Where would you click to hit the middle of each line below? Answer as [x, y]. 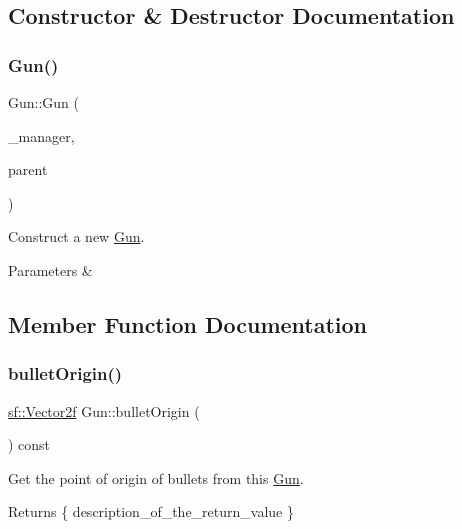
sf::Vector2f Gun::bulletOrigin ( [104, 410]
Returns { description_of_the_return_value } [151, 511]
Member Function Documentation [188, 323]
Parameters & [50, 269]
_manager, [41, 135]
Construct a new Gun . [76, 236]
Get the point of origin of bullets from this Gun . [156, 477]
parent [28, 169]
